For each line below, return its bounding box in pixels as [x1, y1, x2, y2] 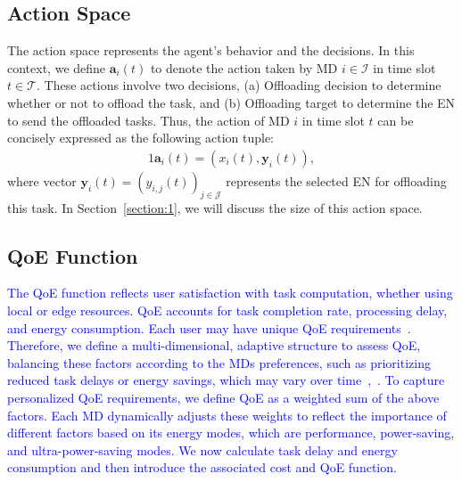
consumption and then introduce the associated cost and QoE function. [7, 458, 397, 477]
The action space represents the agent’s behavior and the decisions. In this [7, 41, 415, 60]
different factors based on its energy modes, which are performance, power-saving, [7, 423, 455, 442]
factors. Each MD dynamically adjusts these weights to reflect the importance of [7, 405, 447, 424]
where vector [7, 171, 77, 190]
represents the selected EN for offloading [226, 171, 447, 190]
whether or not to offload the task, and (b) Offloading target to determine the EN [7, 93, 456, 111]
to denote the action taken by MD [150, 58, 338, 77]
